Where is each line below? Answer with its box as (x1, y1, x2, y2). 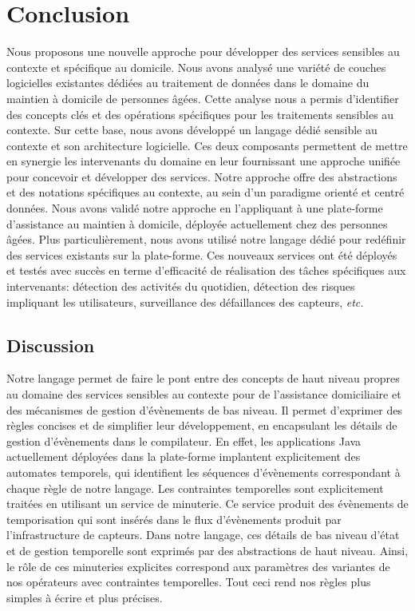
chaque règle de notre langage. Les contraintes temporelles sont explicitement (6, 479, 384, 496)
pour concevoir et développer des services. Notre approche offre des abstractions (6, 168, 397, 184)
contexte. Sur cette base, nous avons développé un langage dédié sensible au (6, 121, 377, 138)
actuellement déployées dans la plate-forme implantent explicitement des (6, 448, 361, 465)
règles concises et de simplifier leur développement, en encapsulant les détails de (6, 417, 397, 434)
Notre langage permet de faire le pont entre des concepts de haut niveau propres (6, 370, 400, 387)
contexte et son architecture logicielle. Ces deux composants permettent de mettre (6, 137, 408, 153)
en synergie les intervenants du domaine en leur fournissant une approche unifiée (6, 153, 401, 169)
